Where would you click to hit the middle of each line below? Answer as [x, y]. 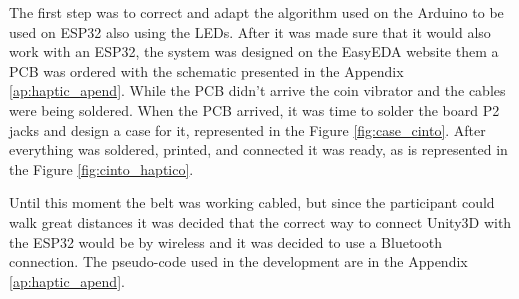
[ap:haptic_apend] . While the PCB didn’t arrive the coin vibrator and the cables [257, 90]
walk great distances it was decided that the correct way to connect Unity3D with [260, 221]
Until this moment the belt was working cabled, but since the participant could [252, 202]
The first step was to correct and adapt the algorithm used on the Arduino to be [256, 12]
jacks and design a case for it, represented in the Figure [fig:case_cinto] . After [247, 129]
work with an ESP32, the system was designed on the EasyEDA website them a [254, 51]
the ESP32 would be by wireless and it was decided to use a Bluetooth [225, 241]
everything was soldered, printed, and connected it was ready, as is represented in [258, 149]
